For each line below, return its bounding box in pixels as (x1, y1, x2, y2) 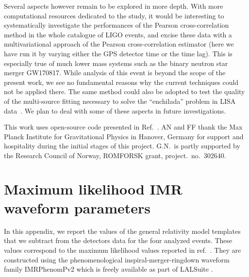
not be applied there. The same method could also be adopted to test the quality (4, 86, 245, 97)
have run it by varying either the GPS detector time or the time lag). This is (4, 48, 232, 58)
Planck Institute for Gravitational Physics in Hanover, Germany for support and (4, 131, 244, 141)
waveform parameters (4, 197, 151, 217)
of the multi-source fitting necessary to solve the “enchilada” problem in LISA (4, 96, 236, 106)
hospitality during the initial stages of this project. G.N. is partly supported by (4, 141, 240, 151)
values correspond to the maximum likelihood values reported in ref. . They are (4, 245, 241, 255)
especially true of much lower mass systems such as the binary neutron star (4, 58, 228, 68)
